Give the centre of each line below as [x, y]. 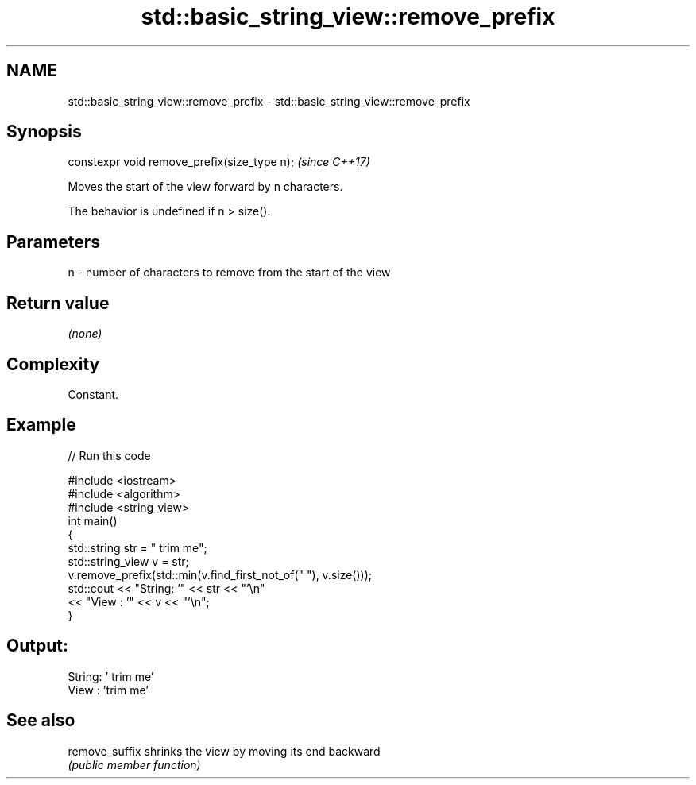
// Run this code [109, 455]
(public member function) [134, 764]
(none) [85, 334]
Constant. [93, 394]
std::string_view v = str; [128, 561]
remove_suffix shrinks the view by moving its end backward [224, 751]
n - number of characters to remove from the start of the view [229, 273]
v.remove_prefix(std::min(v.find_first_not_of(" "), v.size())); [220, 574]
